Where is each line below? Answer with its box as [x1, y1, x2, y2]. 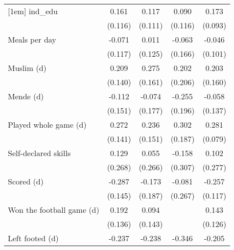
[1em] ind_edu [8, 5, 58, 17]
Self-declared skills [8, 147, 71, 159]
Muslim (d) [8, 62, 47, 73]
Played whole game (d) [8, 119, 87, 130]
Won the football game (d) [8, 204, 99, 215]
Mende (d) [8, 91, 44, 102]
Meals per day [8, 34, 56, 45]
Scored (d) [8, 176, 44, 187]
